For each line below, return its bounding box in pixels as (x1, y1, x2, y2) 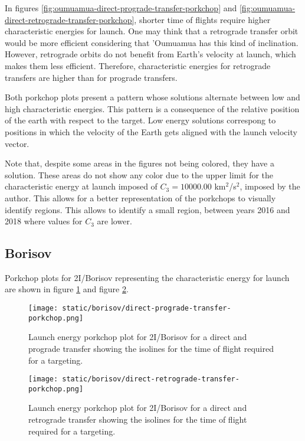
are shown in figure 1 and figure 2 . (5, 283, 129, 295)
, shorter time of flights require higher (134, 13, 271, 25)
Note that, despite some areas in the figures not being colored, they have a (5, 157, 274, 169)
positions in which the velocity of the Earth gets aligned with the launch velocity (5, 125, 297, 138)
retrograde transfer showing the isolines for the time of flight (28, 413, 247, 426)
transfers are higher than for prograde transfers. (5, 71, 178, 83)
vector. (5, 137, 29, 149)
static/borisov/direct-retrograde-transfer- (62, 375, 240, 384)
